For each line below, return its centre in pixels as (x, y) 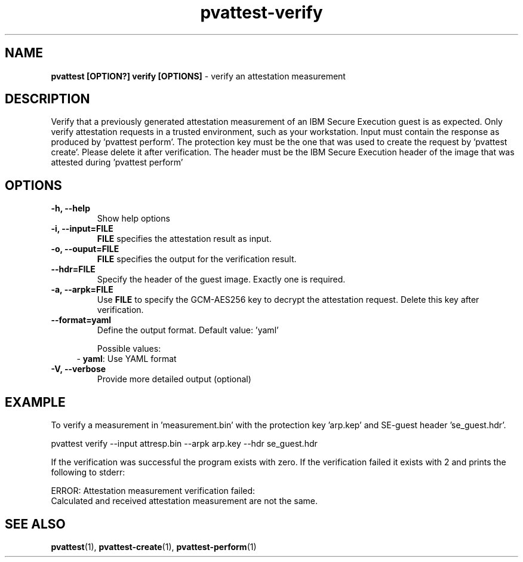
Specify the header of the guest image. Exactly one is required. (221, 280)
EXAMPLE (35, 402)
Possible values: (129, 349)
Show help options (133, 219)
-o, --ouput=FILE (85, 249)
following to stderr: (88, 472)
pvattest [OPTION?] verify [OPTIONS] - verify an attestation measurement (198, 76)
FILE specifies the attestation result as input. (184, 239)
